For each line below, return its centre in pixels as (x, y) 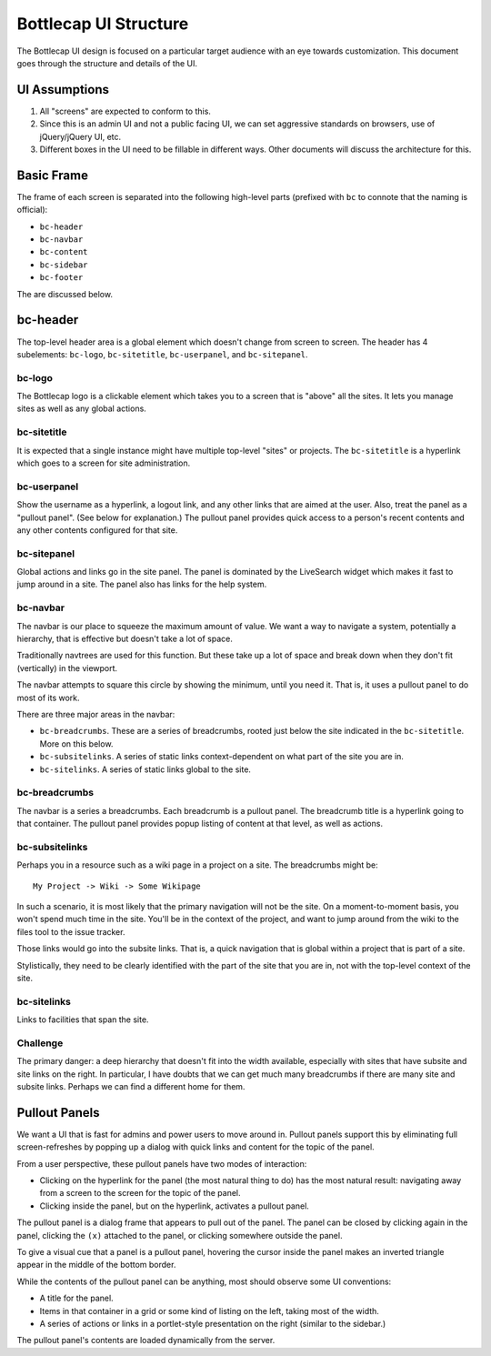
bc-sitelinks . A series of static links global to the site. (145, 769)
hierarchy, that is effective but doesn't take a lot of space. (125, 638)
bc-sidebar (64, 265)
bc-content (64, 252)
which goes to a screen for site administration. (104, 463)
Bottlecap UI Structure (103, 24)
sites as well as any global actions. (82, 408)
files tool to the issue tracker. (71, 931)
